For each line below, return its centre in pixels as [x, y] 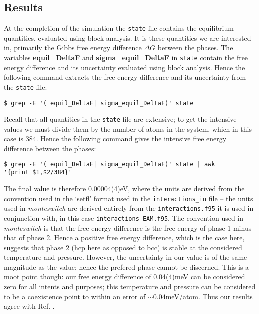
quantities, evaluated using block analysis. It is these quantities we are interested [128, 38]
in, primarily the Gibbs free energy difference [73, 48]
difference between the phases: [50, 148]
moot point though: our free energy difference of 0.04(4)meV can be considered [125, 276]
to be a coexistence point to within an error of [75, 296]
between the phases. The [195, 48]
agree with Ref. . [29, 306]
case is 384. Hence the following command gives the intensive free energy [115, 138]
